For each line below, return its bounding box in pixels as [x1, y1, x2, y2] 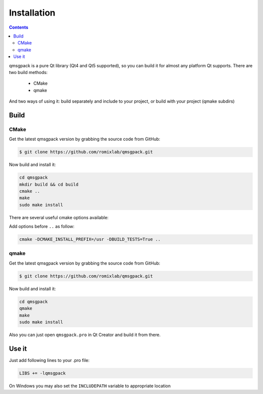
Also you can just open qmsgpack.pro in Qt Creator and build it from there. [9, 332, 161, 338]
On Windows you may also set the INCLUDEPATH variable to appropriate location [9, 383, 171, 389]
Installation [9, 7, 56, 18]
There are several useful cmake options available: [9, 214, 109, 220]
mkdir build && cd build [19, 182, 79, 187]
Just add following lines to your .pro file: [9, 357, 90, 363]
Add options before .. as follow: [9, 224, 75, 229]
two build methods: [9, 69, 48, 75]
